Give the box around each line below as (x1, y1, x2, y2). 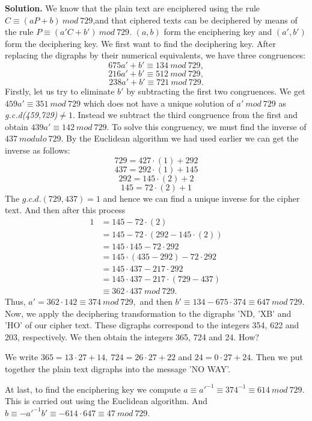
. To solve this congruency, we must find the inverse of (106, 120, 307, 133)
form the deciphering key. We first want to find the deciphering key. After (5, 37, 277, 49)
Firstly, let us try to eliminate (5, 84, 115, 97)
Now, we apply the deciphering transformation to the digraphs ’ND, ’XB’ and (5, 307, 292, 319)
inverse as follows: (5, 143, 70, 156)
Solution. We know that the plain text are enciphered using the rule (5, 2, 260, 14)
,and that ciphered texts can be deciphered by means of (93, 13, 298, 26)
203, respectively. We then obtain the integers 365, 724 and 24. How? (5, 330, 259, 343)
